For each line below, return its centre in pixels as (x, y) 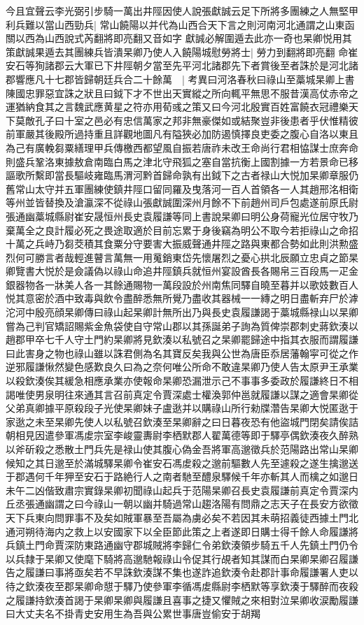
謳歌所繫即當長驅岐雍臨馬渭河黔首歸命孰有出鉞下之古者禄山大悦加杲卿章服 (177, 175)
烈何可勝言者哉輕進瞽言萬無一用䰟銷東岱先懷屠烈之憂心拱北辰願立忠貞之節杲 (182, 257)
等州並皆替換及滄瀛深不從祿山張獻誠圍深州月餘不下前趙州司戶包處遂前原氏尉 (182, 202)
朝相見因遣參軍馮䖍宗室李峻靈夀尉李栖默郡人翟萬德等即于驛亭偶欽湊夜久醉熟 (182, 435)
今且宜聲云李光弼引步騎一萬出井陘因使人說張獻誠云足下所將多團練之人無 (172, 10)
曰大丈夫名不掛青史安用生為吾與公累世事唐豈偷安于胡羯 (133, 613)
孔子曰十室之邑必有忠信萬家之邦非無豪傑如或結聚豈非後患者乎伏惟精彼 (196, 120)
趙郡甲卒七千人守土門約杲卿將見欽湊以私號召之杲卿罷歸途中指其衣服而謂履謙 (182, 339)
